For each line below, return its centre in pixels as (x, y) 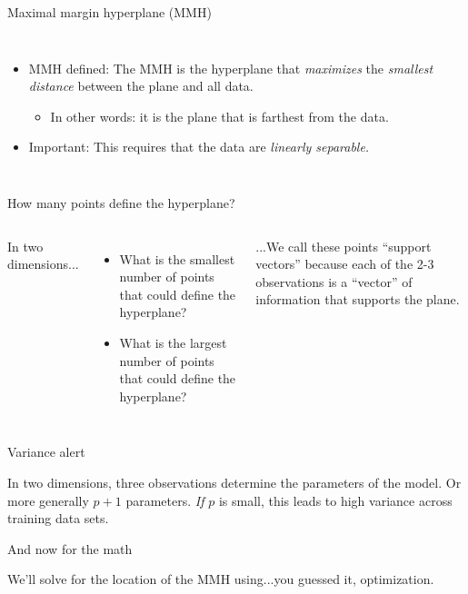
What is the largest (173, 342)
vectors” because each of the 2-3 (345, 264)
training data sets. (58, 518)
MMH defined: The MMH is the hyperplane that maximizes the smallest (231, 68)
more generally (48, 500)
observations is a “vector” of (334, 281)
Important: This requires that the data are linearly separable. (199, 147)
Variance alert (46, 452)
